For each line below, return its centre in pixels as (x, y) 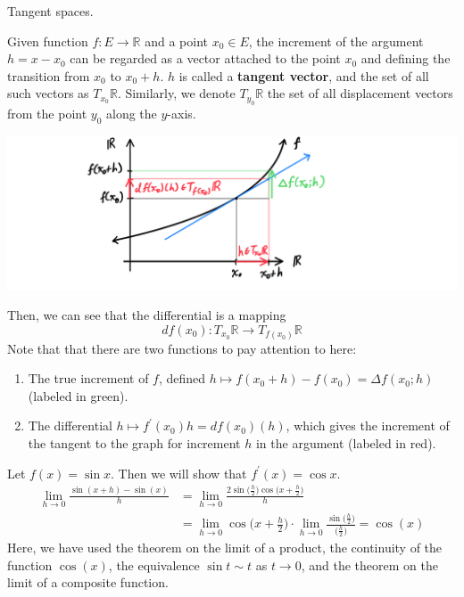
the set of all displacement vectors (360, 93)
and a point (177, 41)
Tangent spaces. (50, 11)
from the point (47, 113)
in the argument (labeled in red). (346, 442)
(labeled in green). (78, 395)
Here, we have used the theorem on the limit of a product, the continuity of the (225, 548)
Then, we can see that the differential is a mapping (147, 315)
